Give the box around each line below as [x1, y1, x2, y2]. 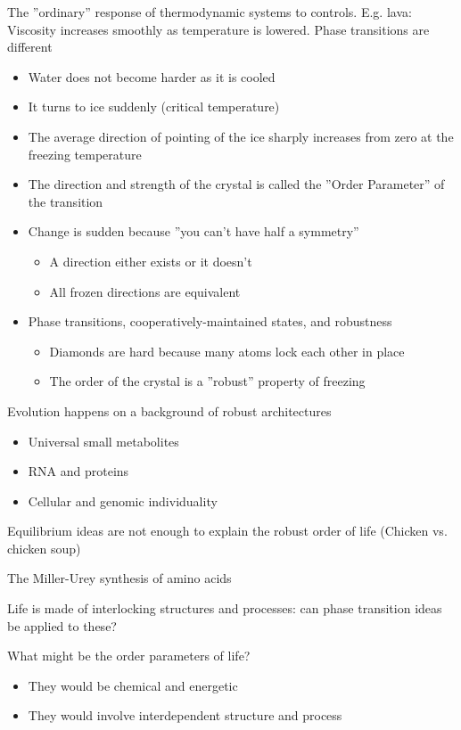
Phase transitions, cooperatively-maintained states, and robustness [28, 312, 392, 331]
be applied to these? [7, 616, 117, 635]
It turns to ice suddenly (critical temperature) [28, 97, 280, 116]
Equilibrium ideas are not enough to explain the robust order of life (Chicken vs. [7, 521, 448, 540]
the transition [28, 192, 103, 210]
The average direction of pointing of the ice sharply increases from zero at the [28, 127, 454, 145]
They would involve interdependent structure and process [28, 706, 342, 725]
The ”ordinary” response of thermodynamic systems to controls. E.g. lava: [7, 3, 412, 21]
